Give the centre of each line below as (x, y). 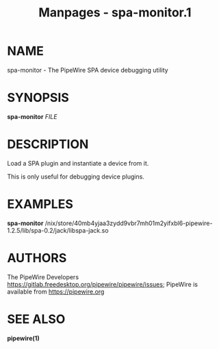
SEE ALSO (36, 319)
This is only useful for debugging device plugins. (76, 177)
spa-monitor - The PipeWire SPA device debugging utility (88, 70)
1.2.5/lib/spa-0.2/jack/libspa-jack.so (58, 230)
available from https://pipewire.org (56, 292)
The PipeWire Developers (43, 277)
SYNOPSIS (38, 98)
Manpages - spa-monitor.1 (115, 13)
